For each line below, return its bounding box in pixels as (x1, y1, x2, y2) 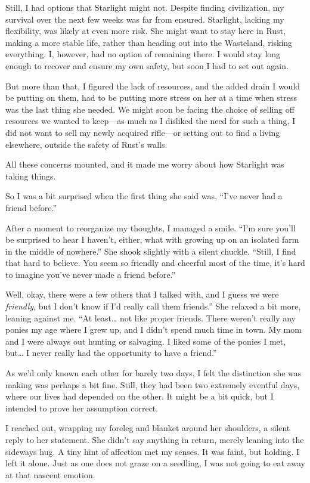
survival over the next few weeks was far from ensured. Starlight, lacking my (5, 13, 284, 25)
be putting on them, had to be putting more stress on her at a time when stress (5, 91, 297, 104)
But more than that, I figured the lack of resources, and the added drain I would (5, 79, 300, 92)
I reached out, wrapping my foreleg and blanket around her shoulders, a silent (5, 422, 290, 434)
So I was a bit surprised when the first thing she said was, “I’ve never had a (5, 190, 283, 202)
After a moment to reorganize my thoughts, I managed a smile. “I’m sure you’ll (5, 221, 296, 234)
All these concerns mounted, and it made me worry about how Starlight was (5, 158, 284, 171)
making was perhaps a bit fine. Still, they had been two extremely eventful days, (5, 378, 300, 391)
